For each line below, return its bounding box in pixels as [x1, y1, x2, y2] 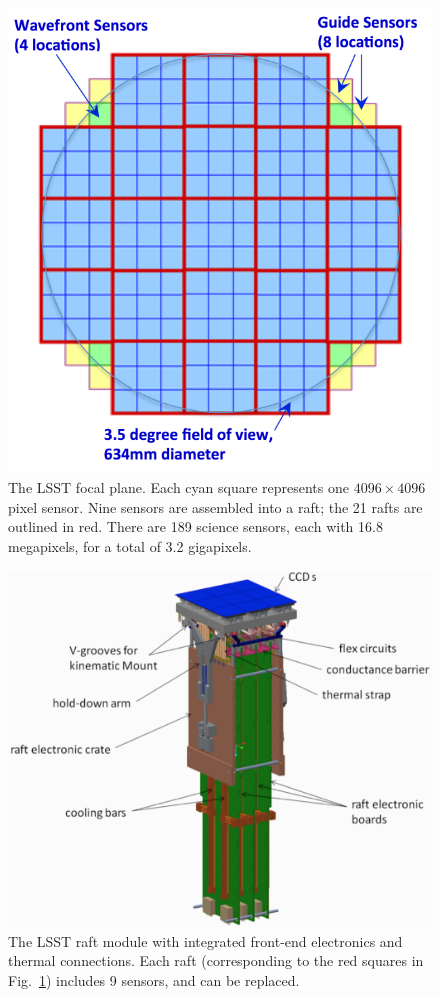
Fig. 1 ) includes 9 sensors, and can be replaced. [8, 969, 300, 990]
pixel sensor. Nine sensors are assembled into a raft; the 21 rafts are [8, 496, 423, 517]
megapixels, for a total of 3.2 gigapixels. [8, 535, 252, 556]
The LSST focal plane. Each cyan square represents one [8, 476, 349, 497]
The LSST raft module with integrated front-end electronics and [8, 930, 403, 951]
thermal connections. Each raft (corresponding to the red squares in [8, 950, 424, 971]
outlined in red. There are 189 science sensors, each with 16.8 [8, 516, 383, 537]
